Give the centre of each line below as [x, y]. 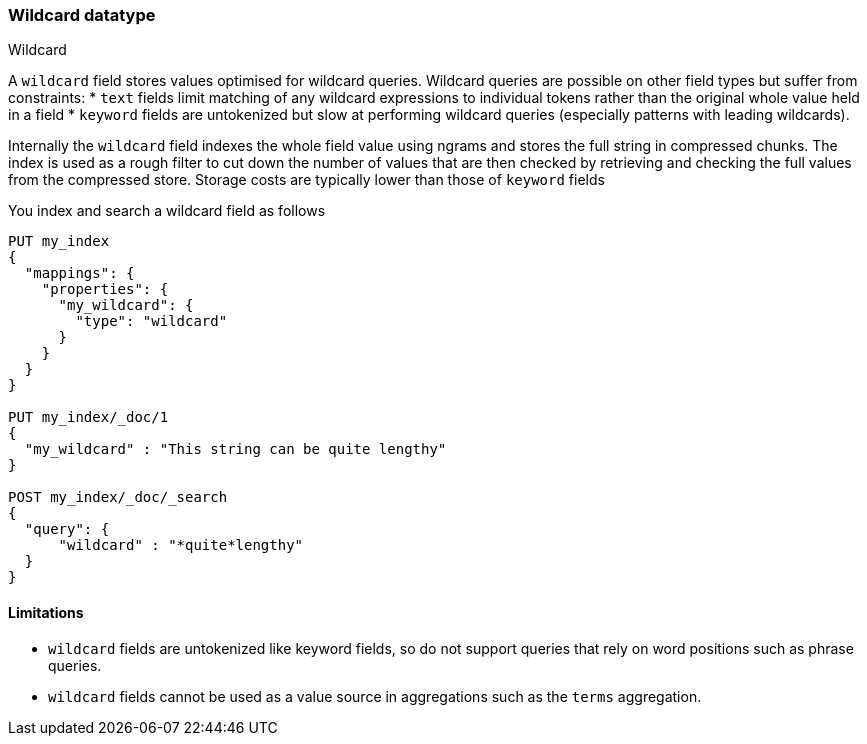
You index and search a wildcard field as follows [167, 211]
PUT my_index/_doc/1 [88, 417]
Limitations [46, 612]
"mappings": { [79, 273]
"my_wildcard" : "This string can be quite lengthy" [235, 449]
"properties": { [105, 289]
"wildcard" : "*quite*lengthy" [181, 545]
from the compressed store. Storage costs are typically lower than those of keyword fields [306, 180]
